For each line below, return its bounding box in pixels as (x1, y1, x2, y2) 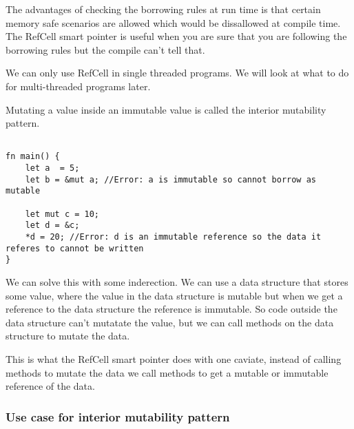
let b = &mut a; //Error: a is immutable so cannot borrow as (25, 174, 317, 185)
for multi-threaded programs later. (6, 79, 151, 93)
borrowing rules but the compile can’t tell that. (6, 42, 205, 56)
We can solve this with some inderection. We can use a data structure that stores (6, 274, 348, 289)
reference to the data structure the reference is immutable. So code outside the (6, 302, 337, 316)
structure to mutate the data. (6, 328, 130, 343)
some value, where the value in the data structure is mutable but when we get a (6, 288, 343, 302)
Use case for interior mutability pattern (6, 408, 230, 425)
